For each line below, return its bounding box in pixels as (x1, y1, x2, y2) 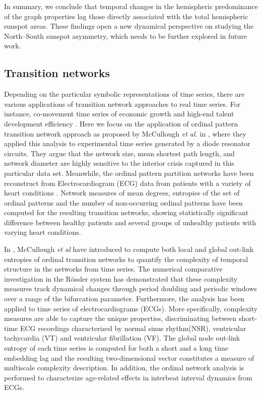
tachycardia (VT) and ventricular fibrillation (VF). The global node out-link (4, 333, 240, 343)
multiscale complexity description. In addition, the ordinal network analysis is (4, 362, 244, 373)
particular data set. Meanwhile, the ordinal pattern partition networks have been (4, 167, 254, 178)
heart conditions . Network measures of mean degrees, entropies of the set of (4, 187, 240, 198)
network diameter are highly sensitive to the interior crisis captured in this (4, 158, 234, 168)
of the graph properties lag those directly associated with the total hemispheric (4, 11, 248, 21)
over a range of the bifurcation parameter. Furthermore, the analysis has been (4, 293, 245, 304)
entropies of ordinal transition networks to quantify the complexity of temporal (4, 253, 248, 264)
